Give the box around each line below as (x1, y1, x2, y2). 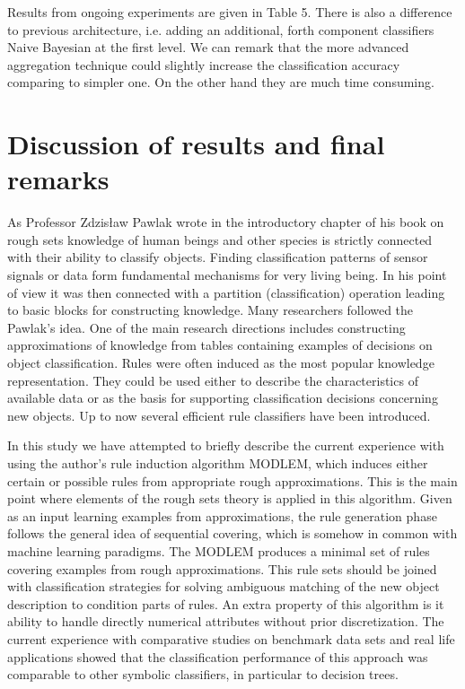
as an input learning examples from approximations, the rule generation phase (7, 506, 437, 525)
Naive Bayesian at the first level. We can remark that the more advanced (7, 38, 409, 57)
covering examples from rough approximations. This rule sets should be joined (7, 559, 437, 578)
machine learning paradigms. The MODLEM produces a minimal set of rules (7, 541, 430, 560)
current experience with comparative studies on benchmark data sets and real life (7, 629, 455, 648)
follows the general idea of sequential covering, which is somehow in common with (7, 524, 458, 543)
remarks (7, 161, 110, 197)
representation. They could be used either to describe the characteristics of (7, 371, 418, 389)
